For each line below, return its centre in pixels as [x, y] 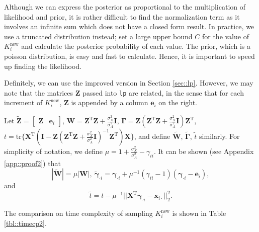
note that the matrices [38, 92]
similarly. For [220, 136]
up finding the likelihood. [43, 66]
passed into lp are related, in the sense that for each [163, 92]
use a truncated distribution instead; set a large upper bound [98, 36]
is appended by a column [110, 102]
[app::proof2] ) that [32, 163]
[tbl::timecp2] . [25, 223]
